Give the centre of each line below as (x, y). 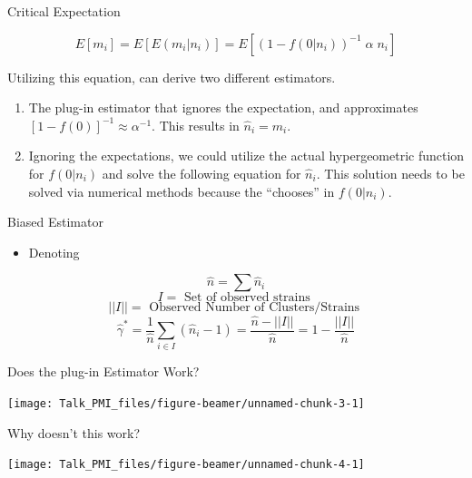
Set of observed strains (247, 298)
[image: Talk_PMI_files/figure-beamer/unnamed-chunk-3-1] (186, 403)
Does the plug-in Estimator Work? (103, 371)
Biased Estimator (55, 222)
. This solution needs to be (390, 173)
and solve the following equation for (202, 173)
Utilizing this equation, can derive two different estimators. (172, 77)
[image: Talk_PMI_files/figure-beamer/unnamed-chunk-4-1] (186, 465)
